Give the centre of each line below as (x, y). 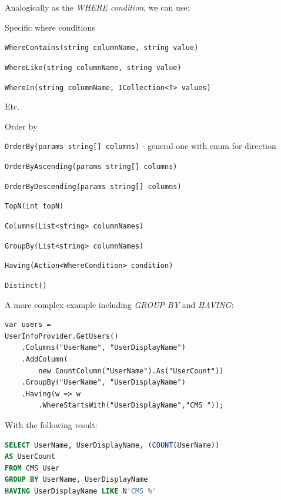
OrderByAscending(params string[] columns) (91, 167)
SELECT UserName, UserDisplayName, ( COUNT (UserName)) (112, 445)
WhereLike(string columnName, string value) (93, 67)
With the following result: (51, 424)
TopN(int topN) (34, 206)
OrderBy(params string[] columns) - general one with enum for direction (140, 146)
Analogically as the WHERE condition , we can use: (97, 7)
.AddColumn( (45, 359)
